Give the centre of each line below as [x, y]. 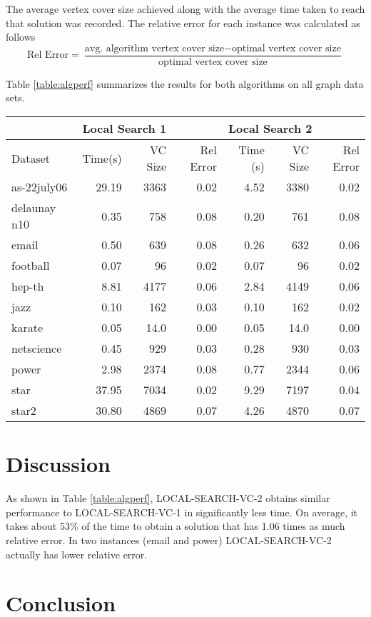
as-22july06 [40, 187]
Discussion [58, 464]
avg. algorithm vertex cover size [154, 48]
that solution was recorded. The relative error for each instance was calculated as [183, 22]
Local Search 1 [124, 129]
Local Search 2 [270, 129]
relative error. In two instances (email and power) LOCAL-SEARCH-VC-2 [169, 540]
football [31, 266]
